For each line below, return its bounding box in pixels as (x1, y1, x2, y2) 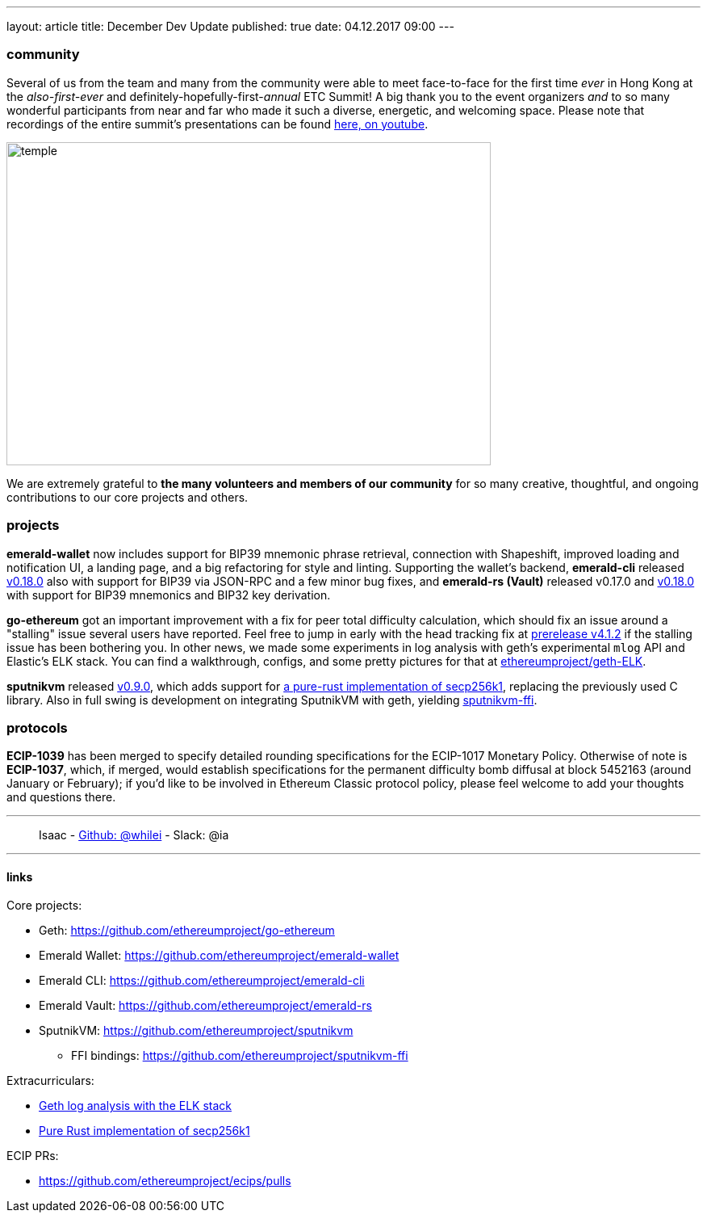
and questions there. (6, 790, 116, 805)
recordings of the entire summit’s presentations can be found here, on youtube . (6, 116, 429, 131)
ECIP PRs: (6, 1149, 59, 1163)
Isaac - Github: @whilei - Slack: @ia (39, 828, 229, 843)
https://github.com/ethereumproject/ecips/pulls (39, 1174, 291, 1188)
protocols (6, 719, 68, 736)
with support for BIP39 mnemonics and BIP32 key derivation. (6, 587, 331, 602)
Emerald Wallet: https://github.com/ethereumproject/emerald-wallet (39, 948, 400, 963)
